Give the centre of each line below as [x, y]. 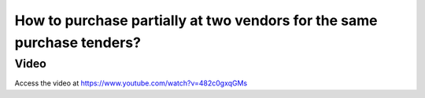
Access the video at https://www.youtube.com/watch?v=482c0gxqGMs [131, 83]
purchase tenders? [78, 42]
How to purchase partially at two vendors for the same [196, 20]
